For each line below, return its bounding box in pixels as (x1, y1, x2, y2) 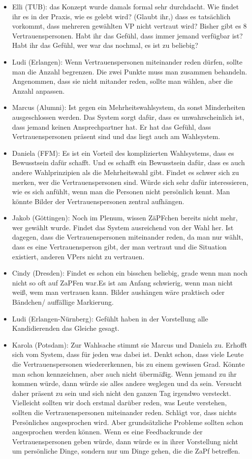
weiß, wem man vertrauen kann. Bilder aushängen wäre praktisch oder (12, 287, 225, 297)
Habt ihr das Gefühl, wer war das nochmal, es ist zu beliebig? (12, 40, 198, 50)
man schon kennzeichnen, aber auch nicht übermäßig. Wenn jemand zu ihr (12, 368, 237, 379)
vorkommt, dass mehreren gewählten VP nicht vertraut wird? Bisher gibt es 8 (12, 21, 247, 31)
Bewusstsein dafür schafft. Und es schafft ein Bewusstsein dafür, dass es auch (12, 157, 245, 168)
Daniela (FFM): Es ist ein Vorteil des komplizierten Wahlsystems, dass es (12, 147, 234, 158)
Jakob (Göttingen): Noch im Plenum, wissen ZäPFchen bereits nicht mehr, (12, 212, 238, 223)
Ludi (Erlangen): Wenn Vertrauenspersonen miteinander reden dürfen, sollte (12, 56, 243, 67)
